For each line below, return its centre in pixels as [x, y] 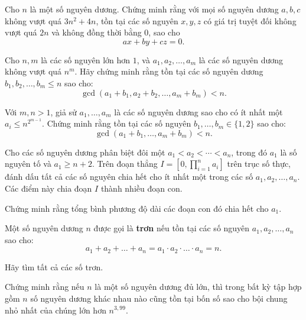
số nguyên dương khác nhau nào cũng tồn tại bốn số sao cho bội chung [159, 298]
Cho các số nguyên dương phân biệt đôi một [85, 152]
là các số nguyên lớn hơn [86, 59]
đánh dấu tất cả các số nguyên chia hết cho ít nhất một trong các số [129, 177]
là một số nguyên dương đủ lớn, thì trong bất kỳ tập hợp [198, 287]
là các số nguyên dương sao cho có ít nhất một [198, 111]
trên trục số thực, [259, 164]
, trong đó [249, 152]
